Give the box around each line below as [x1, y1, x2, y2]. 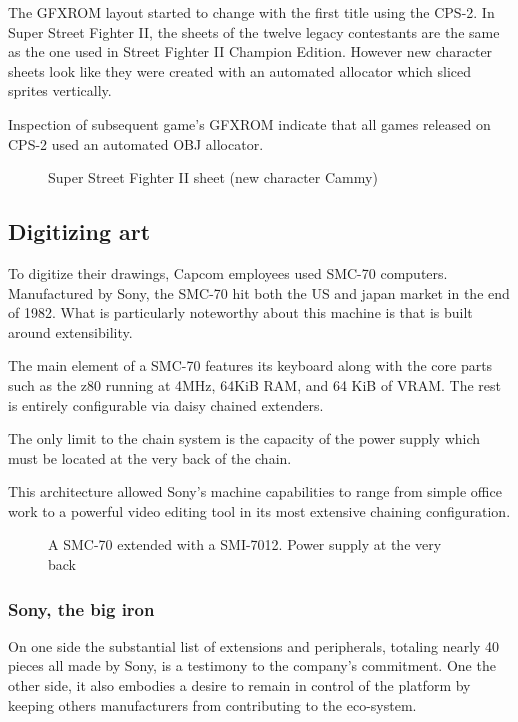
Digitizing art [8, 216, 151, 247]
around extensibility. [8, 321, 133, 342]
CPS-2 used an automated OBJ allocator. [8, 133, 264, 154]
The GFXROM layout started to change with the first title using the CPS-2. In [8, 2, 495, 22]
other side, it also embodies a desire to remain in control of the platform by [8, 675, 471, 696]
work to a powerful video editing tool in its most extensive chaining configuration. [8, 500, 511, 521]
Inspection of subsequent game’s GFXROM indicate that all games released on [8, 113, 491, 134]
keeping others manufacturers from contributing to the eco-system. [8, 694, 417, 715]
